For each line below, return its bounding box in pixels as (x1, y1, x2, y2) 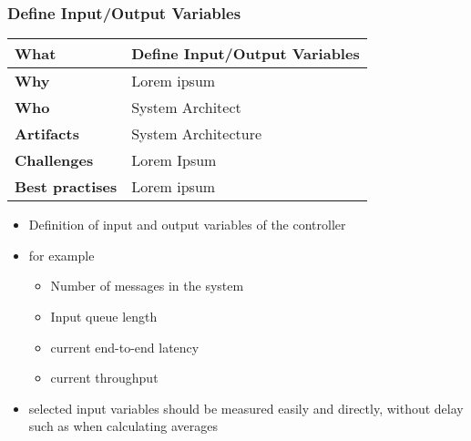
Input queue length (50, 307, 158, 325)
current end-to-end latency (50, 337, 200, 356)
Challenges (15, 149, 94, 171)
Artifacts (15, 123, 79, 145)
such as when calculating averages (28, 416, 218, 436)
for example (28, 245, 95, 264)
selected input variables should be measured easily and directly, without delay (28, 398, 464, 417)
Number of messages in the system (50, 276, 244, 295)
